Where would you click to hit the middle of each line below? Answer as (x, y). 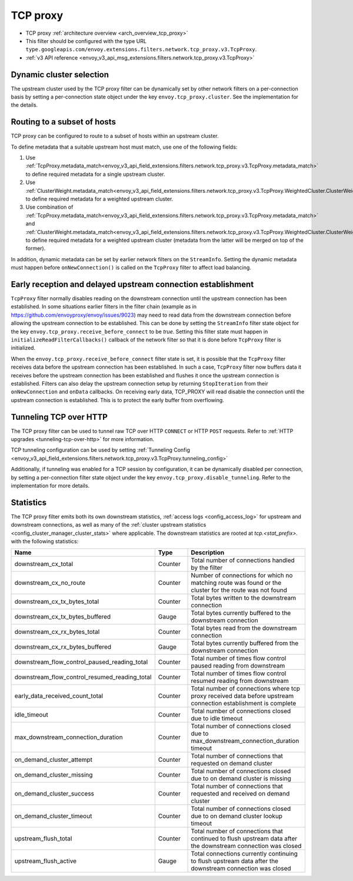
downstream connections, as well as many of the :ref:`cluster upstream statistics (109, 525)
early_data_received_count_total (59, 696)
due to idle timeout (217, 718)
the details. (24, 105)
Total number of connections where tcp (245, 689)
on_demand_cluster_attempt (54, 760)
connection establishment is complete (244, 704)
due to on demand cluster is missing (241, 778)
